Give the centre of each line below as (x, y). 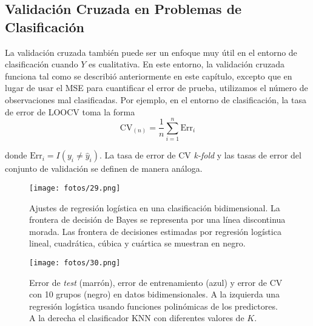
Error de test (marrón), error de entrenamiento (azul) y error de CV (156, 282)
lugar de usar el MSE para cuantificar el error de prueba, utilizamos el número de (156, 88)
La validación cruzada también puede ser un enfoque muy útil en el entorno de (151, 52)
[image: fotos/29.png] (75, 188)
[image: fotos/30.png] (75, 263)
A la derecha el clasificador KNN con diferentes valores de (137, 318)
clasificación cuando (42, 64)
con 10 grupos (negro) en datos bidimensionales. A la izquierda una (155, 294)
